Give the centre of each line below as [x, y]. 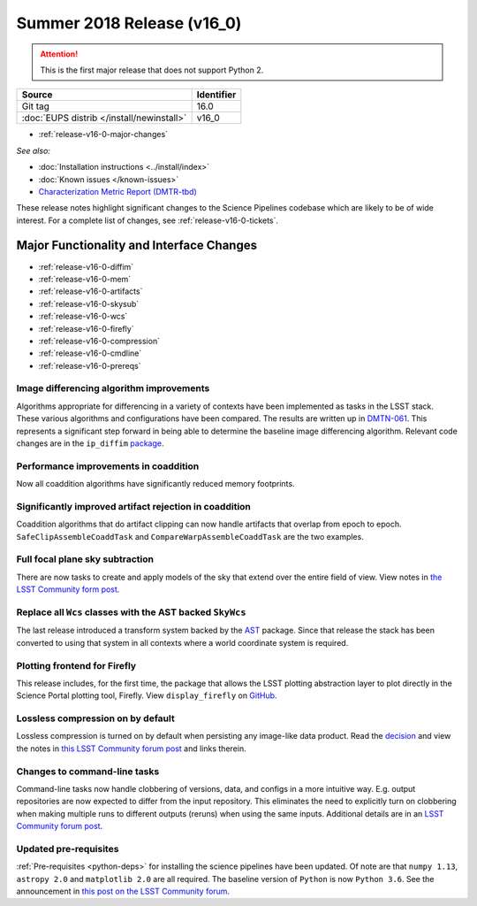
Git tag [36, 106]
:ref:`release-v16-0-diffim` [86, 266]
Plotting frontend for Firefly [76, 665]
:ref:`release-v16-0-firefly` [86, 328]
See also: [33, 150]
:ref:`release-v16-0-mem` [85, 279]
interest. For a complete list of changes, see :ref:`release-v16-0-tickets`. [147, 220]
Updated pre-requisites [68, 848]
